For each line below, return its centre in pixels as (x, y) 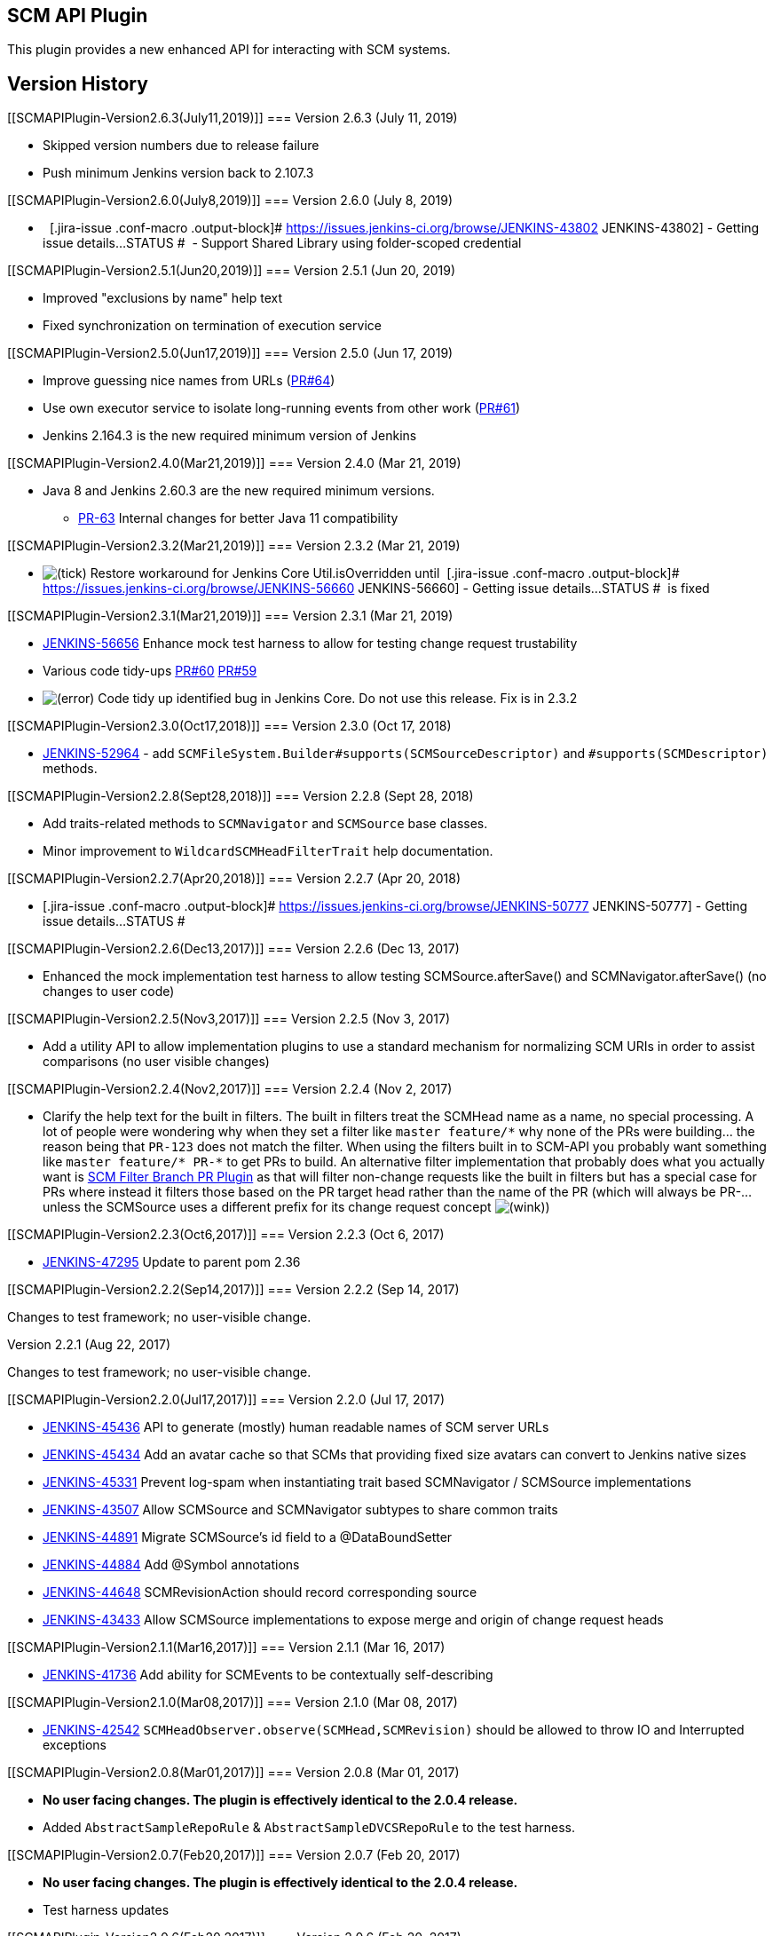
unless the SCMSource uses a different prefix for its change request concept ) (296, 1207)
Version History (78, 83)
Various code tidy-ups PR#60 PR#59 (150, 671)
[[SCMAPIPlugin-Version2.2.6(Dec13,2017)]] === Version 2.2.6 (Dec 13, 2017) (233, 949)
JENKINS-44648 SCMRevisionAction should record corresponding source (260, 1592)
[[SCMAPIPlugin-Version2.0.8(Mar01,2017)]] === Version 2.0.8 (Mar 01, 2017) (233, 1773)
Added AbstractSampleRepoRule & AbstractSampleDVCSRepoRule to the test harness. (309, 1828)
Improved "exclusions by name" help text (162, 298)
